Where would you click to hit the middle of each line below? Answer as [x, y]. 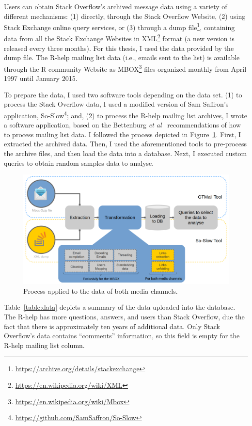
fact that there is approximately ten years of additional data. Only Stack [112, 326]
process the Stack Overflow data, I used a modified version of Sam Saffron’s [116, 104]
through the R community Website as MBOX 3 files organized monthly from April [125, 68]
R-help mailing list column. [44, 345]
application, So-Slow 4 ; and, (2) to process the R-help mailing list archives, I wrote [126, 114]
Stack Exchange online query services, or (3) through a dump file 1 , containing [119, 26]
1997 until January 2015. [41, 78]
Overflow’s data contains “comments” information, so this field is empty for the [122, 336]
